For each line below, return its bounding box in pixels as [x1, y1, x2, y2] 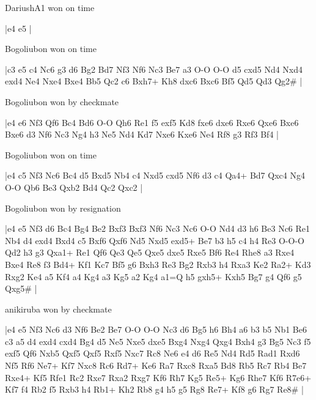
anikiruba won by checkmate [5, 302, 112, 315]
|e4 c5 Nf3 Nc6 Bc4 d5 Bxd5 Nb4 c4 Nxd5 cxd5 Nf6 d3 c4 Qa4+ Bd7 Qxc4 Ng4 [5, 169, 305, 182]
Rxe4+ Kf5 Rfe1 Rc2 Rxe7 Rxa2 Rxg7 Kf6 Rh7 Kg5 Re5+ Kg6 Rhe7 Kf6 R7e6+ [5, 371, 312, 383]
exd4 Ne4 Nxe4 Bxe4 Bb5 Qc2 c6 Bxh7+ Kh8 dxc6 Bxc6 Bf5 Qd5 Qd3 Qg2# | [5, 75, 303, 87]
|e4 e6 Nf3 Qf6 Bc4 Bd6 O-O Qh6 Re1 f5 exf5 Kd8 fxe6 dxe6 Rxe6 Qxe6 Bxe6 [5, 116, 299, 128]
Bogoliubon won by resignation [5, 201, 121, 214]
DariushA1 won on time [5, 1, 95, 13]
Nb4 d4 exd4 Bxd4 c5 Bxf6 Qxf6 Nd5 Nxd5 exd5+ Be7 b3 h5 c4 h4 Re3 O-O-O [5, 234, 304, 246]
